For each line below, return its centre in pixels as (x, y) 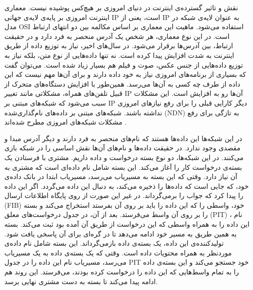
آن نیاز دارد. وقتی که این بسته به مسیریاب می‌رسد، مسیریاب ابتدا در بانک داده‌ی (121, 176)
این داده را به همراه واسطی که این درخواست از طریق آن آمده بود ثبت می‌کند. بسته (127, 224)
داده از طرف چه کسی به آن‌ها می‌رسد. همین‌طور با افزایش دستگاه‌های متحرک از (122, 83)
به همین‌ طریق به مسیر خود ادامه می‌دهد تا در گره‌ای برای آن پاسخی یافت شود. (121, 233)
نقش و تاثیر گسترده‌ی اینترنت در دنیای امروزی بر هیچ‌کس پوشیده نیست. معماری (121, 7)
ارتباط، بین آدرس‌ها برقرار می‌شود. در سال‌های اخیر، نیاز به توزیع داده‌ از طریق (119, 45)
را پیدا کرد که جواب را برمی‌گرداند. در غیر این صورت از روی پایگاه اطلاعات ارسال (124, 195)
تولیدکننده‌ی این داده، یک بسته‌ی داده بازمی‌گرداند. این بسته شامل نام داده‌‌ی (114, 243)
